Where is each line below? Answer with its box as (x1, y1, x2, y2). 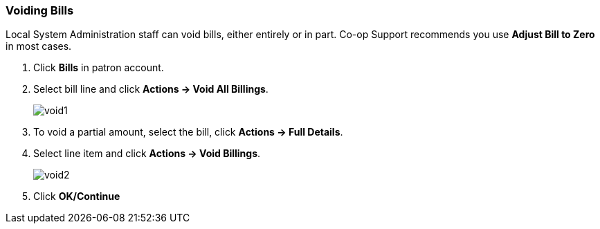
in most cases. (6, 40, 72, 53)
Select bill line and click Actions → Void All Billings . (33, 83, 269, 95)
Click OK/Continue (33, 190, 120, 203)
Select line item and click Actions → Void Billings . (33, 147, 261, 160)
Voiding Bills (6, 3, 74, 17)
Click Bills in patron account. (33, 62, 164, 74)
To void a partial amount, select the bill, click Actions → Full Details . (33, 126, 343, 138)
